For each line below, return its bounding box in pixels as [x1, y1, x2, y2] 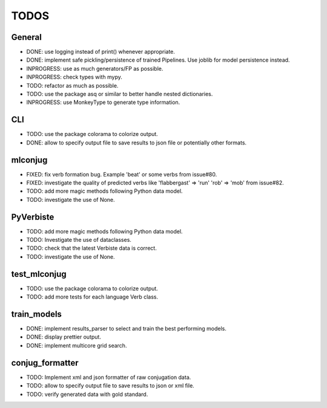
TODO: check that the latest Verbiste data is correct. [26, 245, 157, 252]
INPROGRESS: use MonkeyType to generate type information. [26, 99, 180, 106]
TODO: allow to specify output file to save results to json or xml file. [26, 382, 195, 389]
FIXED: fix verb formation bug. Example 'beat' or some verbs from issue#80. [26, 170, 217, 178]
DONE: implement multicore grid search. [26, 342, 127, 349]
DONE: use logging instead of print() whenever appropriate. [26, 48, 176, 56]
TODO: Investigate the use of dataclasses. [26, 236, 131, 244]
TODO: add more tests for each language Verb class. [26, 293, 159, 300]
